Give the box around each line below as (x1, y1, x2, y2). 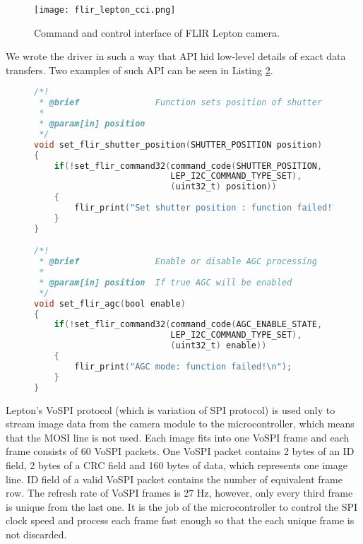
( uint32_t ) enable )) (170, 341, 267, 351)
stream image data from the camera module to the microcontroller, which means (6, 416, 355, 431)
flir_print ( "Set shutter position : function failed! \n (74, 203, 343, 213)
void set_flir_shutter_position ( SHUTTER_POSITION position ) (34, 139, 323, 150)
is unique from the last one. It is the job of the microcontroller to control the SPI (6, 499, 358, 514)
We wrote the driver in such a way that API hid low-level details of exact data (6, 49, 346, 64)
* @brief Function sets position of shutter (39, 97, 323, 108)
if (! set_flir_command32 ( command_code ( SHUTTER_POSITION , (54, 160, 323, 171)
